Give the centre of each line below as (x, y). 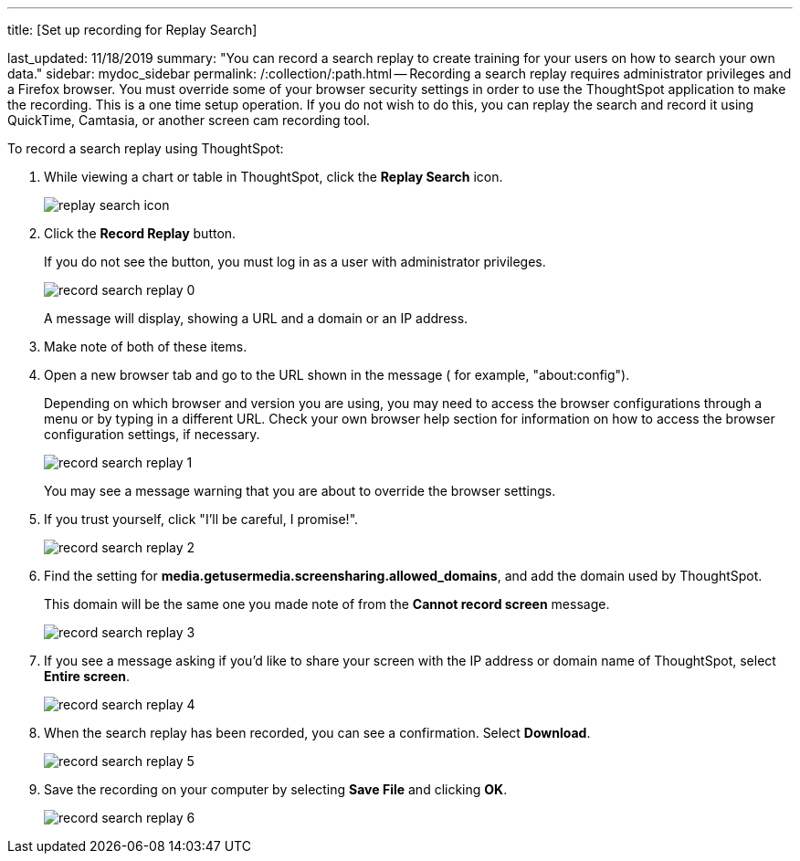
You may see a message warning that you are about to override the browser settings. (300, 491)
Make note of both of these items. (146, 346)
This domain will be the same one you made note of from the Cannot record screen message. (327, 604)
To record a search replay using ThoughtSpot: (146, 148)
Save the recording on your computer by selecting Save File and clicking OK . (276, 789)
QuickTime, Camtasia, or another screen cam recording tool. (189, 120)
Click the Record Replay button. (140, 233)
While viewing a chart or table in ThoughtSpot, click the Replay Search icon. (274, 177)
